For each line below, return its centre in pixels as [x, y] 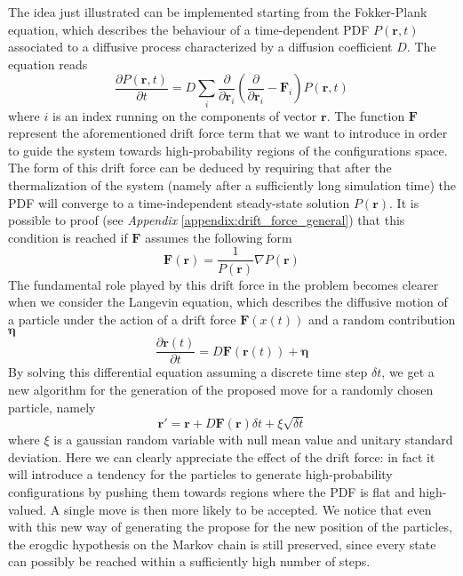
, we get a [408, 372]
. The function [366, 115]
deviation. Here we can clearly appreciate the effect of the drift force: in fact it [222, 456]
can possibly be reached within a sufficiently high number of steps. [189, 561]
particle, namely [52, 407]
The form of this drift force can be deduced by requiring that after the [200, 168]
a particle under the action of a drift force [122, 319]
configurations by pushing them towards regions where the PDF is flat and [212, 492]
